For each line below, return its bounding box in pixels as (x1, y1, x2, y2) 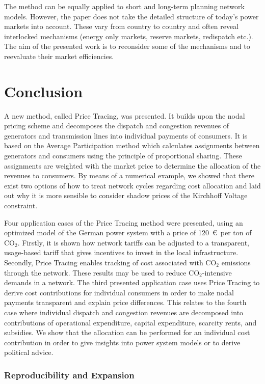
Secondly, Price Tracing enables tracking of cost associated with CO (4, 257, 217, 267)
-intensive (202, 267, 232, 278)
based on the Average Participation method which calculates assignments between (4, 140, 260, 151)
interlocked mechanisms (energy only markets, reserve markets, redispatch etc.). (4, 31, 253, 41)
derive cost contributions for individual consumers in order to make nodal (4, 287, 234, 297)
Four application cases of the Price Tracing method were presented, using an (4, 217, 243, 228)
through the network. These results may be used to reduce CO (4, 267, 200, 278)
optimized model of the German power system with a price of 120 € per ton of (4, 227, 252, 238)
